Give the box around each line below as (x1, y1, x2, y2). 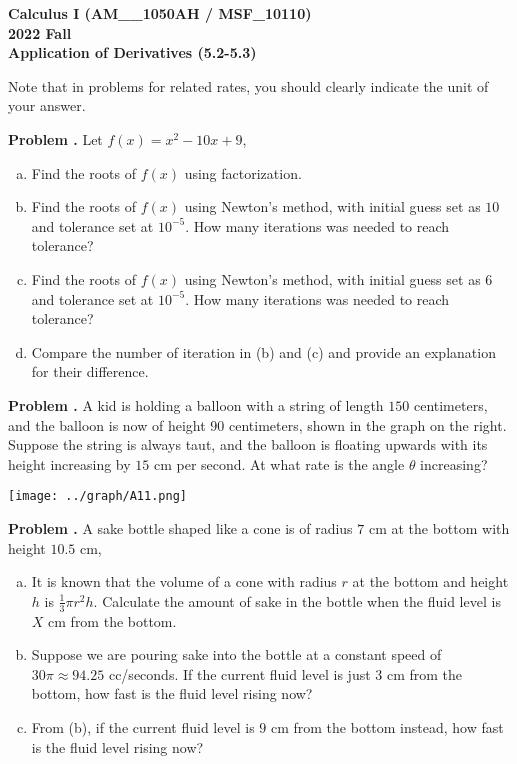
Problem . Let (8, 128, 103, 149)
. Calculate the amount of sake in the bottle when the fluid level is (93, 590, 501, 611)
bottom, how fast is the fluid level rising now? (31, 683, 313, 704)
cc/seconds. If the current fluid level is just (108, 663, 371, 684)
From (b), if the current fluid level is (31, 716, 255, 737)
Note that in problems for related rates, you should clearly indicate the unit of (8, 75, 489, 96)
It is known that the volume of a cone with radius (31, 571, 337, 592)
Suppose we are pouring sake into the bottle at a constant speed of (31, 644, 442, 665)
